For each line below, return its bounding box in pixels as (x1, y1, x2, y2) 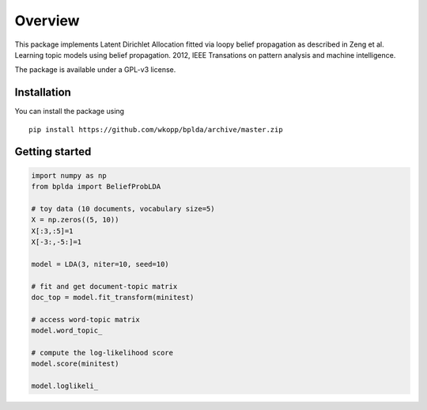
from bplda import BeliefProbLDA (31, 182, 161, 192)
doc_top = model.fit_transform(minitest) (31, 293, 195, 302)
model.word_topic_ (31, 326, 103, 336)
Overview (14, 12, 80, 29)
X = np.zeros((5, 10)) (31, 215, 119, 225)
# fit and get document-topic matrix (31, 282, 178, 290)
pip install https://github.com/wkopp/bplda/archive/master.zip (28, 125, 284, 134)
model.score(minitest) (31, 359, 119, 368)
